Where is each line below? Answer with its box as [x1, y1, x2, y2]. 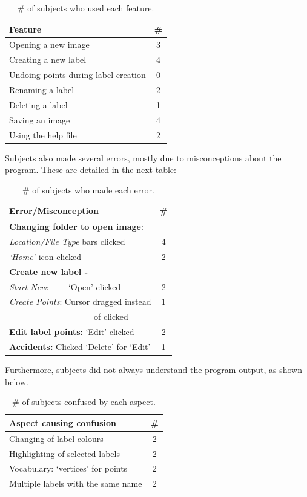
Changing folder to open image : [9, 220, 144, 233]
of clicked [93, 310, 128, 323]
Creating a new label [9, 53, 87, 66]
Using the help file [9, 128, 77, 141]
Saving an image [9, 113, 70, 126]
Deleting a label [9, 98, 68, 111]
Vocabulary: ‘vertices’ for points [9, 462, 128, 475]
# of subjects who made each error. [22, 183, 154, 196]
